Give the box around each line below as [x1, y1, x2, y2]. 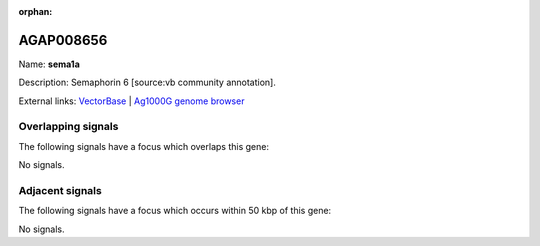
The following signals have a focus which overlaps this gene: [18, 140, 270, 152]
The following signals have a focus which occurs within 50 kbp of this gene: [18, 205, 332, 217]
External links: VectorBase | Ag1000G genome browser [18, 95, 245, 107]
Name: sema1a [18, 58, 80, 70]
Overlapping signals [18, 120, 119, 134]
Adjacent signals [18, 183, 102, 197]
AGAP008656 [18, 31, 108, 49]
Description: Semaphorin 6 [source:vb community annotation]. [18, 76, 277, 89]
